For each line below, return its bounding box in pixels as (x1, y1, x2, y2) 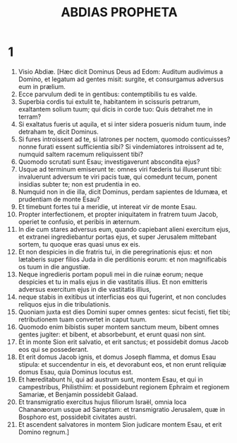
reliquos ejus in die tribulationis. (18, 300, 111, 308)
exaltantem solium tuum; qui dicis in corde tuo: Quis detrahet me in (18, 105, 213, 113)
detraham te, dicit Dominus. (18, 127, 99, 136)
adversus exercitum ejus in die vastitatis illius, (18, 285, 152, 293)
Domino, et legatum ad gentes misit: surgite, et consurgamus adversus (18, 75, 224, 83)
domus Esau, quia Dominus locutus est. (18, 367, 133, 376)
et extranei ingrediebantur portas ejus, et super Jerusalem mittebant (18, 232, 217, 241)
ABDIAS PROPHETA (60, 4, 178, 20)
